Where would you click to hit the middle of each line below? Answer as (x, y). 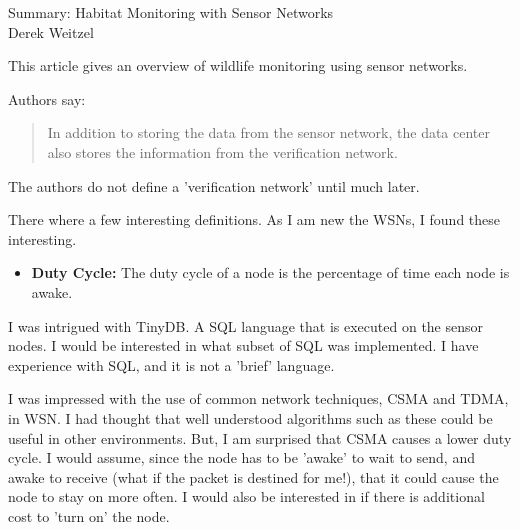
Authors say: (47, 98)
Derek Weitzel (51, 31)
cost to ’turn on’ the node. (89, 515)
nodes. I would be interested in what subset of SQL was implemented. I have (243, 345)
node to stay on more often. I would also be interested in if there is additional (246, 496)
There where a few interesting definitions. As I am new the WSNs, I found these (254, 219)
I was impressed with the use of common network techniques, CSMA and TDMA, (258, 398)
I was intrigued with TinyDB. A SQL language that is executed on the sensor (246, 325)
